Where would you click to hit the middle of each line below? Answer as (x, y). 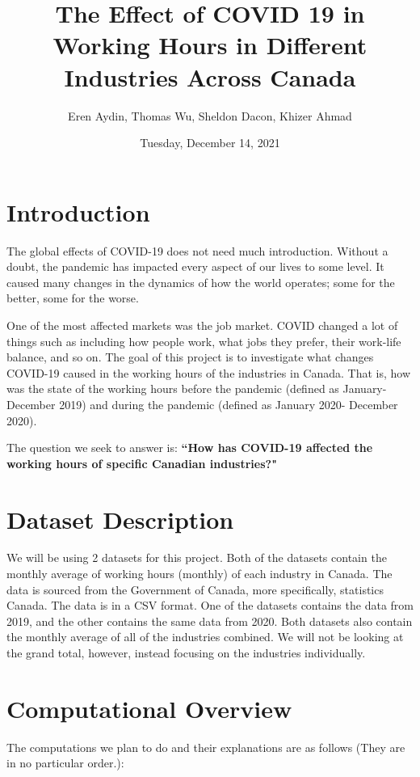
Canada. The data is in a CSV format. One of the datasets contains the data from (210, 605)
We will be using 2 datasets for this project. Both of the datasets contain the (197, 557)
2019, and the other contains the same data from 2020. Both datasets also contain (210, 621)
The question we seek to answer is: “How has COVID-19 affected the (190, 448)
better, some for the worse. (73, 298)
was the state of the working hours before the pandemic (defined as (173, 388)
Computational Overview (149, 708)
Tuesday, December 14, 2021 (210, 143)
